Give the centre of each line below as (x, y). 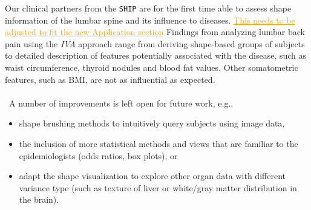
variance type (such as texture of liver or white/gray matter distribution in (158, 187)
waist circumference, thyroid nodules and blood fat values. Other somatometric (152, 67)
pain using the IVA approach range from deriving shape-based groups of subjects (155, 43)
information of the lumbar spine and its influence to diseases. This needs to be (150, 20)
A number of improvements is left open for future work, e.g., (121, 103)
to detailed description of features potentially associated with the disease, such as (156, 55)
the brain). (39, 199)
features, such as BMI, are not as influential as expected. (110, 79)
